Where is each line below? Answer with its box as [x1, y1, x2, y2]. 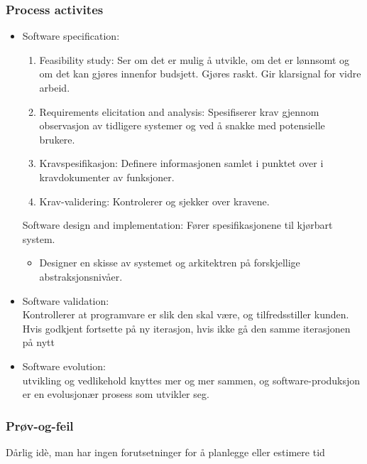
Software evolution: [22, 358, 106, 373]
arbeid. [39, 80, 70, 95]
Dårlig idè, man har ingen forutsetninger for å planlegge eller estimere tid [6, 444, 325, 459]
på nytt [22, 335, 55, 350]
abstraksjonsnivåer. [39, 269, 123, 284]
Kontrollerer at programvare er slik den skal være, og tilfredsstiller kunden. [22, 307, 349, 322]
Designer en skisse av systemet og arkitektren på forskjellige [39, 255, 300, 270]
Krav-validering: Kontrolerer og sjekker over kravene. [39, 193, 270, 208]
